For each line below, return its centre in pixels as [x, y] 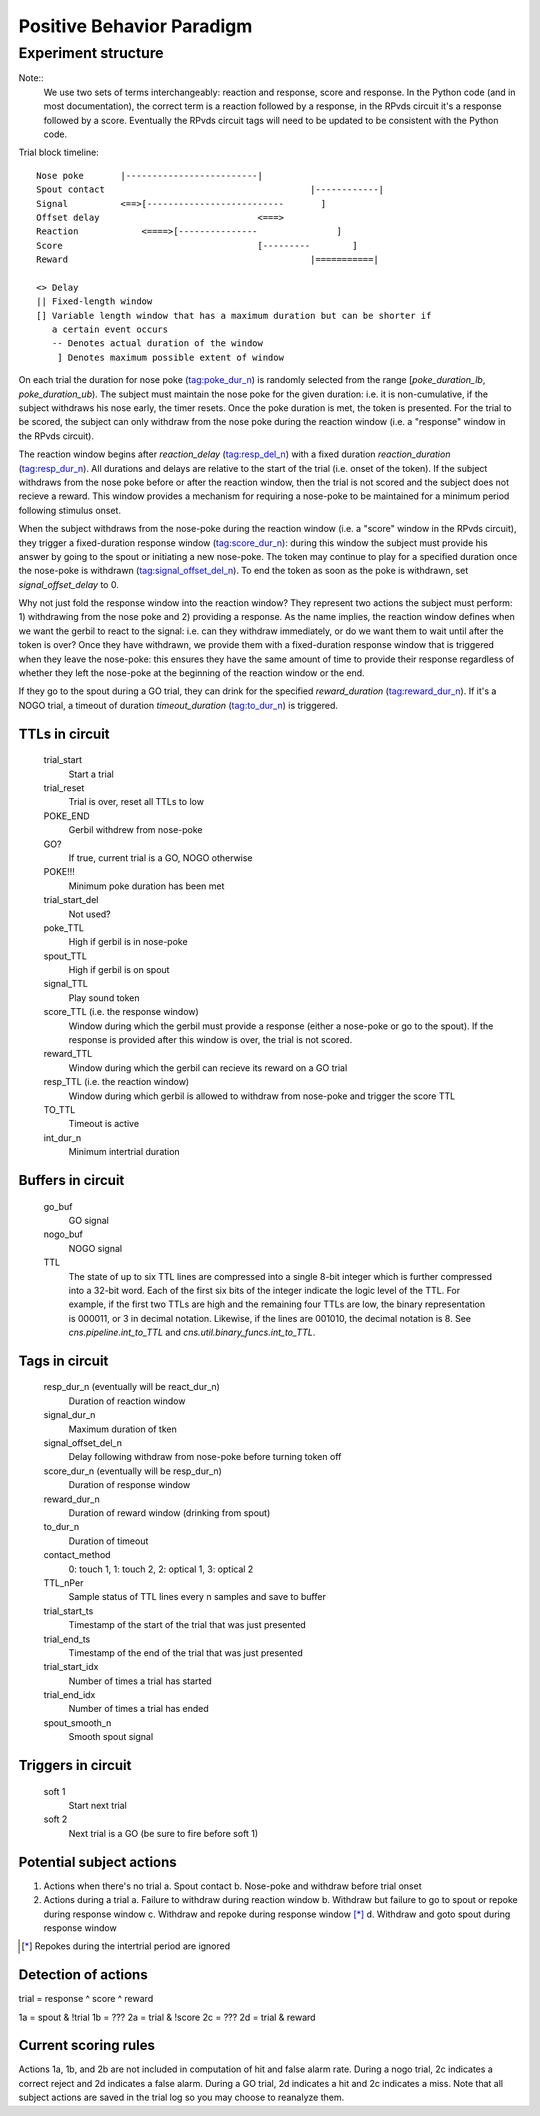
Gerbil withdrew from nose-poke [135, 830]
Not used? [90, 914]
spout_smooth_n [77, 1722]
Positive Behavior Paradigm [135, 26]
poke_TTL [64, 927]
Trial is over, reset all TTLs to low [136, 802]
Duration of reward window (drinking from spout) [169, 1512]
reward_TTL [68, 1054]
